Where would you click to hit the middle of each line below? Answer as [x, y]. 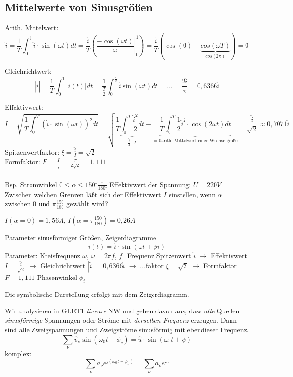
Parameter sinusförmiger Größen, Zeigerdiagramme [81, 237]
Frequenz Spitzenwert [159, 255]
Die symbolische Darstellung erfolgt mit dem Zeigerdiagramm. [97, 294]
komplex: [18, 353]
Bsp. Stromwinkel [31, 184]
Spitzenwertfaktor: [32, 152]
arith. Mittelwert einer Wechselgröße [200, 141]
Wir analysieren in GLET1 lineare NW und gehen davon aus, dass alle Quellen [122, 310]
